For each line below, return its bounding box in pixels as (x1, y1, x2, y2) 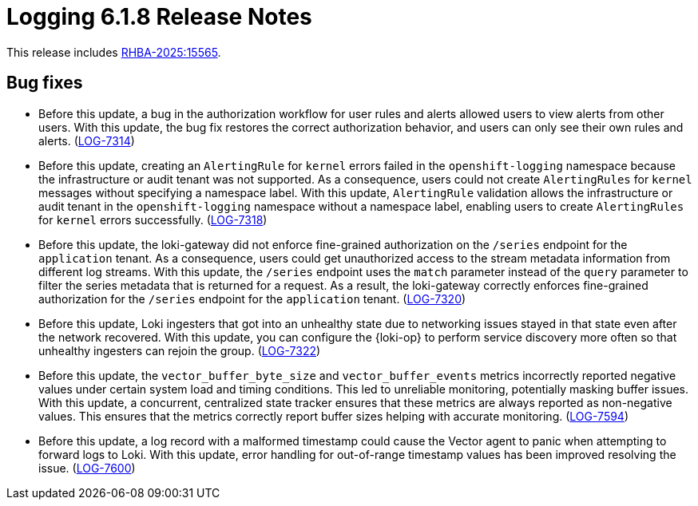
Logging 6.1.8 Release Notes (6, 3, 312, 30)
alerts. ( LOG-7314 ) (38, 133, 135, 148)
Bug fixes (6, 73, 83, 93)
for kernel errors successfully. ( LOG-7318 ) (38, 212, 268, 227)
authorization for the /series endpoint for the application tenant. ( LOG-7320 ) (38, 291, 466, 306)
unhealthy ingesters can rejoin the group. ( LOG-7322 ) (38, 343, 321, 358)
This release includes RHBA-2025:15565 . (6, 45, 221, 59)
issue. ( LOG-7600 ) (38, 461, 136, 475)
